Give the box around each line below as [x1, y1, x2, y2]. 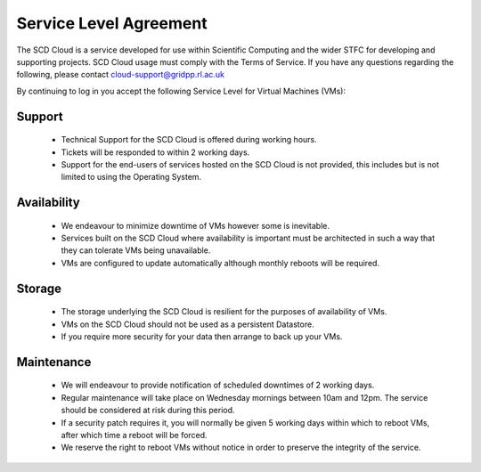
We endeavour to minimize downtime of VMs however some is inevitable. [61, 220, 330, 231]
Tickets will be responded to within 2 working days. [61, 147, 250, 158]
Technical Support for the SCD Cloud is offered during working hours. [61, 134, 317, 145]
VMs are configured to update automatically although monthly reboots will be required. [61, 257, 380, 268]
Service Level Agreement [16, 13, 208, 33]
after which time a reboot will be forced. [61, 430, 208, 441]
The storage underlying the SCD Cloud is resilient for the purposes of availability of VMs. [61, 306, 387, 317]
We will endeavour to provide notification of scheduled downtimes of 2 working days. [61, 379, 375, 391]
